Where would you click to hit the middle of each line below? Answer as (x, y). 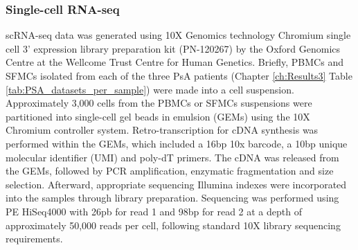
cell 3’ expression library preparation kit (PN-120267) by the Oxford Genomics (173, 48)
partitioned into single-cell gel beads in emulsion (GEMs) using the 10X (158, 116)
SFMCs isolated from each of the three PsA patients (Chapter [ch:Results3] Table (179, 75)
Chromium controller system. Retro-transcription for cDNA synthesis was (162, 130)
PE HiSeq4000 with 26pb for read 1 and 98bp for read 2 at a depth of (154, 211)
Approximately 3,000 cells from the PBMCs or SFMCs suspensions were (159, 103)
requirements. (34, 239)
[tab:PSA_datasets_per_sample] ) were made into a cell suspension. (150, 89)
